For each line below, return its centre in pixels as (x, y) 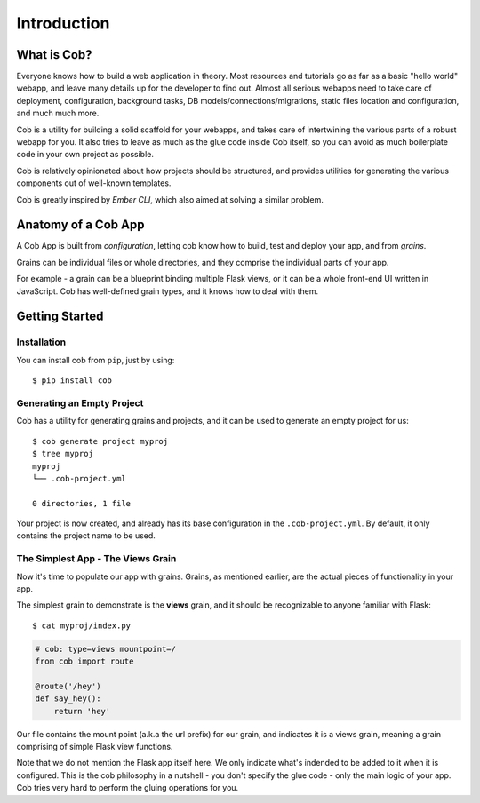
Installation (41, 342)
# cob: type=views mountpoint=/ (106, 649)
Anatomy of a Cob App (80, 225)
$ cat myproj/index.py (82, 625)
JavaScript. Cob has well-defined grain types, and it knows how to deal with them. (168, 291)
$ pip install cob (72, 381)
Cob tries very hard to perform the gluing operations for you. (128, 788)
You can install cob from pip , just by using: (96, 360)
